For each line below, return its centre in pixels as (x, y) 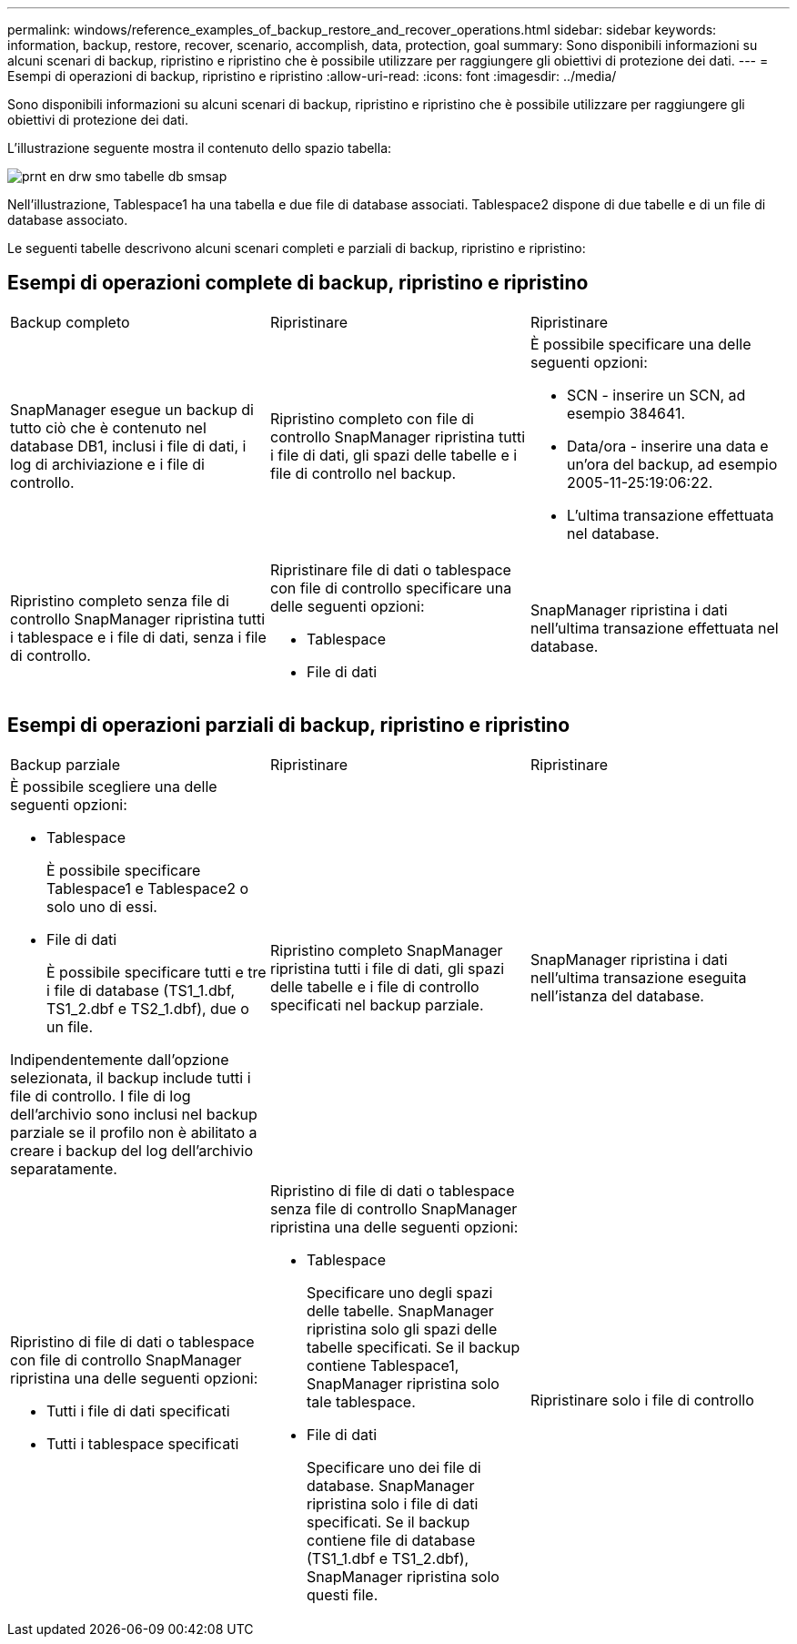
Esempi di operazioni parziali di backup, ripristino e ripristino (289, 726)
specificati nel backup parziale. (377, 1005)
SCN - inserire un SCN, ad (656, 395)
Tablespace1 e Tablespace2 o (148, 888)
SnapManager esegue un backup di (132, 409)
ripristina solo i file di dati (392, 1503)
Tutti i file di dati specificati (138, 1411)
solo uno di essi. (102, 906)
